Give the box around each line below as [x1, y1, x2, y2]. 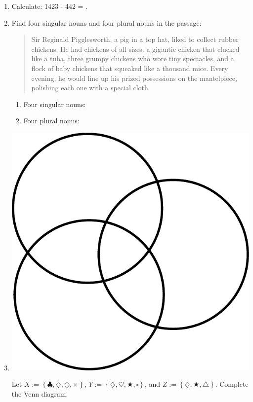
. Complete [215, 379, 249, 389]
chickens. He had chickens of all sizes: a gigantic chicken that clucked [31, 43, 240, 54]
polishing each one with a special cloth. [31, 82, 150, 93]
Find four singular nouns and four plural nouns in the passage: [11, 17, 202, 28]
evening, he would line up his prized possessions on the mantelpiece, [31, 73, 237, 83]
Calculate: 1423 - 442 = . [11, 1, 87, 11]
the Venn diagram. [11, 388, 68, 399]
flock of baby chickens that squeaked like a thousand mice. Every [31, 63, 228, 73]
